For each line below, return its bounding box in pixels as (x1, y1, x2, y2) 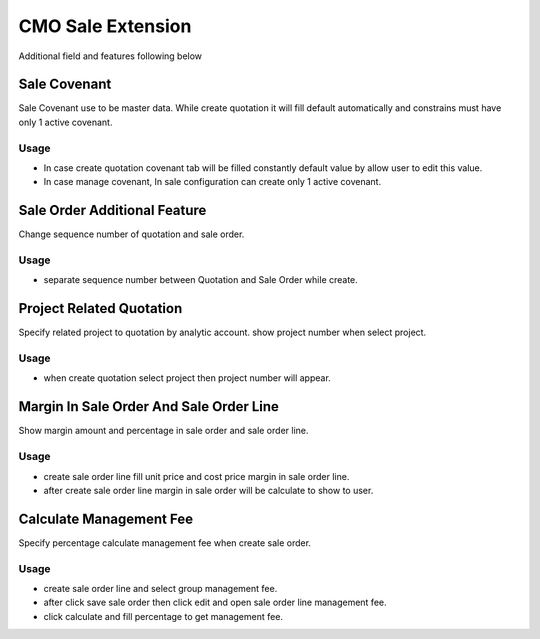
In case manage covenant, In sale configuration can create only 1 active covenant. (43, 176, 382, 188)
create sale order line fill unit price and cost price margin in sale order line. (43, 470, 350, 482)
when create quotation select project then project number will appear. (43, 372, 332, 384)
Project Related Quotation (18, 300, 183, 317)
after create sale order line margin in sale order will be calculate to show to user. (43, 484, 374, 496)
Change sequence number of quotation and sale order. (18, 228, 245, 240)
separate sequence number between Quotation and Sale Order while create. (43, 274, 359, 286)
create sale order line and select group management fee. (43, 582, 278, 594)
